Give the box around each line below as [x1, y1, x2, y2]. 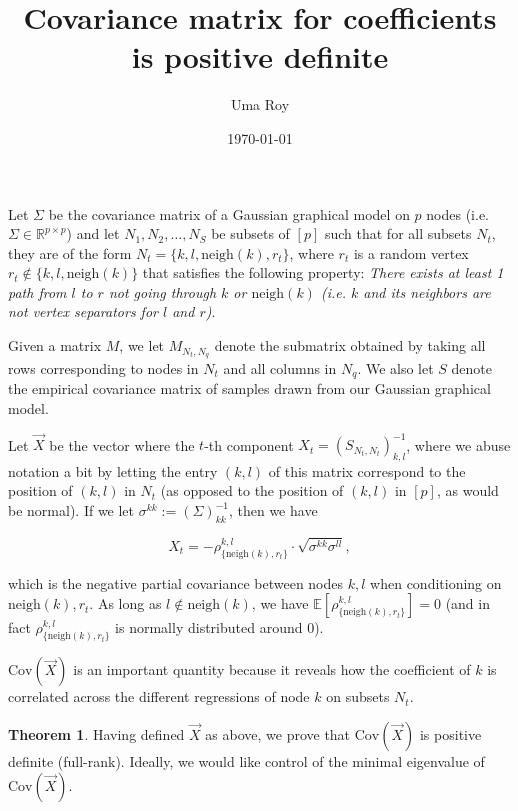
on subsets [326, 686, 390, 707]
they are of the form [8, 242, 132, 263]
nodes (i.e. [426, 203, 489, 224]
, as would [436, 480, 499, 501]
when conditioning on [370, 572, 502, 593]
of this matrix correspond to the [268, 460, 466, 481]
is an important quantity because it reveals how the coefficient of [73, 659, 471, 680]
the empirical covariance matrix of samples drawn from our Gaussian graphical [8, 378, 491, 399]
